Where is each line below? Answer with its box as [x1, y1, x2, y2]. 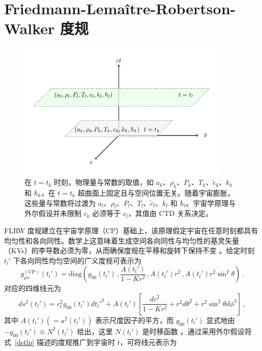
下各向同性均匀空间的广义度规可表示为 [13, 255, 141, 265]
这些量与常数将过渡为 [24, 197, 96, 208]
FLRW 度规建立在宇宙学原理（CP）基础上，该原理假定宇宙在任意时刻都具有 [4, 225, 258, 235]
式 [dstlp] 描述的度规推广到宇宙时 [4, 336, 115, 347]
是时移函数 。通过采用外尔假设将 [142, 326, 252, 336]
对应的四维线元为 [4, 283, 61, 293]
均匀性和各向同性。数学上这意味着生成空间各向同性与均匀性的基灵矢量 [4, 235, 239, 246]
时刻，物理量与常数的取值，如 [54, 177, 154, 187]
